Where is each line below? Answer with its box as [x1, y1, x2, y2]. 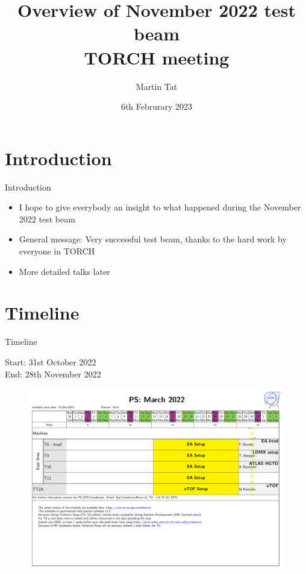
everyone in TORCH [19, 245, 95, 257]
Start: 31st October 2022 [5, 355, 96, 368]
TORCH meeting [84, 45, 230, 69]
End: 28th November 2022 [5, 367, 101, 380]
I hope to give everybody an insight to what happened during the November [19, 201, 301, 213]
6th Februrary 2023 [120, 100, 193, 113]
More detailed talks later [19, 265, 110, 277]
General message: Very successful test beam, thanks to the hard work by [19, 233, 287, 245]
